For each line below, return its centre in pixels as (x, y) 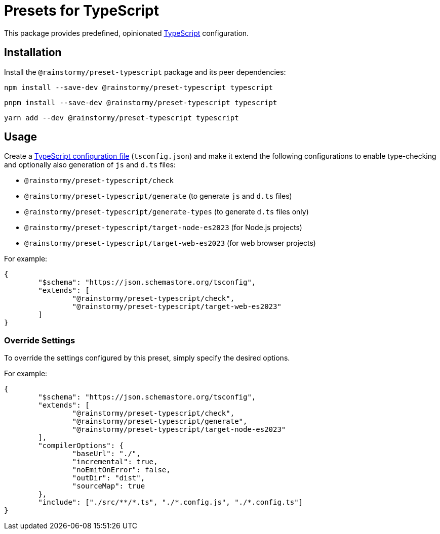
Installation (33, 53)
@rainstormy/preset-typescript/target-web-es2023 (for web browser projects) (170, 243)
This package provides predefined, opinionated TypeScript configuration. (127, 33)
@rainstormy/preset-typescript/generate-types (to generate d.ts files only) (167, 212)
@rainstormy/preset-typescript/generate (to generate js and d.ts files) (158, 196)
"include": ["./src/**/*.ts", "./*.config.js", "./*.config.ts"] (171, 502)
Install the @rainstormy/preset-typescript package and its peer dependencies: (145, 72)
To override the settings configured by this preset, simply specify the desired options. (147, 358)
